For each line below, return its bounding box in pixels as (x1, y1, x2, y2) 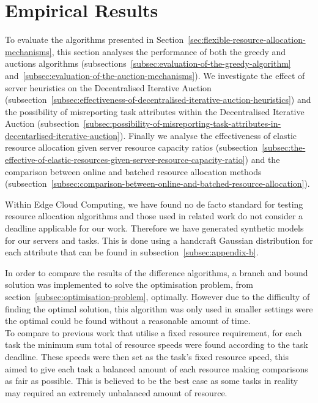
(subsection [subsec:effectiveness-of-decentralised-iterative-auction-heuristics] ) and (5, 93, 311, 106)
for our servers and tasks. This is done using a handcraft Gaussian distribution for (5, 233, 313, 246)
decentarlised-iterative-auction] (5, 129, 120, 141)
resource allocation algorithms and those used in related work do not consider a (5, 209, 303, 222)
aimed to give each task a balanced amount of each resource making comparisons (5, 362, 308, 375)
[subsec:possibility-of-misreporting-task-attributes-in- (83, 117, 281, 130)
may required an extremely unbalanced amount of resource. (5, 386, 227, 399)
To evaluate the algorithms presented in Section (5, 33, 184, 46)
